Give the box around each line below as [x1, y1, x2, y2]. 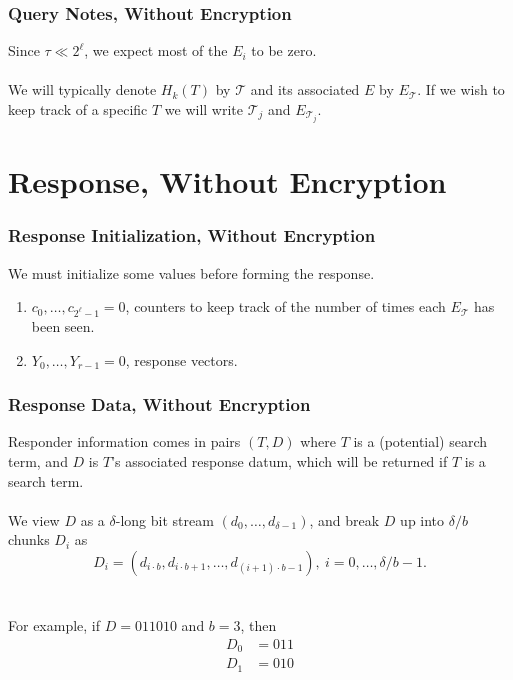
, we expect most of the [84, 40, 228, 61]
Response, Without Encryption [8, 161, 447, 202]
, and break [309, 509, 380, 530]
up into [400, 509, 445, 530]
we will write [164, 99, 244, 119]
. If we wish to [417, 79, 505, 100]
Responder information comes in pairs [8, 431, 241, 452]
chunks [8, 529, 50, 550]
